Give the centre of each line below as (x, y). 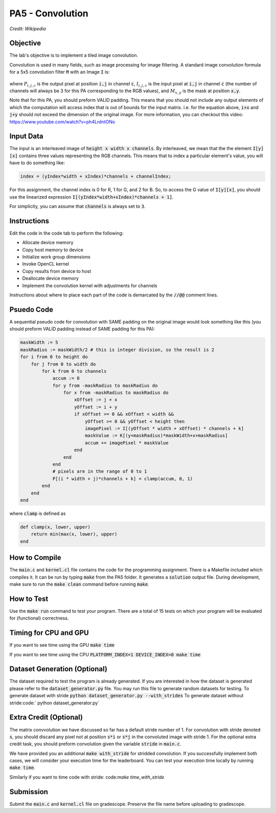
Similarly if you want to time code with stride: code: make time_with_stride (87, 777)
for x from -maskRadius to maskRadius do (116, 393)
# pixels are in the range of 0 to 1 (100, 472)
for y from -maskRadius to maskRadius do (105, 386)
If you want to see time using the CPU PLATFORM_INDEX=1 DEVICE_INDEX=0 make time (105, 654)
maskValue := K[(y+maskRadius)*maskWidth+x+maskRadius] (156, 436)
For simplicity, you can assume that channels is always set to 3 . (77, 206)
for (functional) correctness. (39, 618)
